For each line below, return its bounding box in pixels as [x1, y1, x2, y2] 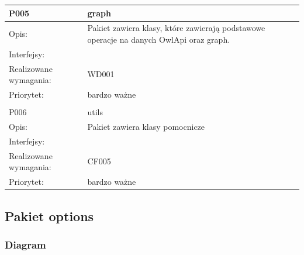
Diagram [5, 237, 46, 251]
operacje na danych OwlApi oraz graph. [87, 33, 230, 45]
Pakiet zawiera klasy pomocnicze [87, 120, 205, 132]
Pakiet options [5, 206, 94, 225]
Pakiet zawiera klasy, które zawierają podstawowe [87, 22, 265, 34]
